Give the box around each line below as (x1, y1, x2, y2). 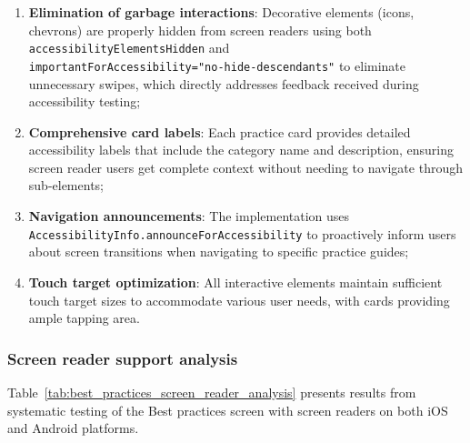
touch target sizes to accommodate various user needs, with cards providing (28, 290, 450, 309)
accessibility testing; (28, 92, 141, 111)
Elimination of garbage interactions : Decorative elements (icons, (28, 3, 415, 21)
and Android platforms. (7, 418, 139, 438)
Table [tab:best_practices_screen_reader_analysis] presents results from (7, 382, 416, 401)
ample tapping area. (28, 308, 140, 327)
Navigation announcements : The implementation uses (28, 206, 350, 226)
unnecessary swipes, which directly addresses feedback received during (28, 74, 419, 93)
